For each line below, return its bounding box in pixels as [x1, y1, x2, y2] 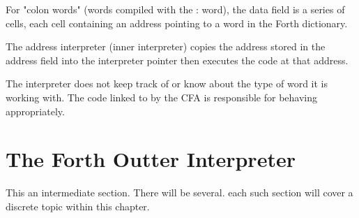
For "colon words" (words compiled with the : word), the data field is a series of [6, 2, 345, 16]
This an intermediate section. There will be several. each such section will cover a [6, 185, 353, 200]
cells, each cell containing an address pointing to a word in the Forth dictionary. [6, 15, 348, 30]
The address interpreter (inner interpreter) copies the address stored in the [6, 39, 326, 54]
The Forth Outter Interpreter [6, 145, 296, 173]
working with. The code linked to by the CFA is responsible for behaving [6, 89, 318, 104]
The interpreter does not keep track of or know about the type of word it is [6, 76, 328, 91]
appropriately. [6, 103, 65, 118]
